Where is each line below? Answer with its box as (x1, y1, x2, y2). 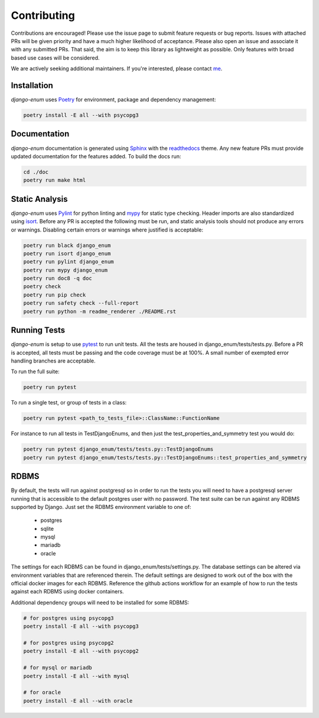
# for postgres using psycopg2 (23, 639, 115, 646)
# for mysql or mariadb (23, 664, 93, 671)
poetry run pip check (23, 291, 86, 298)
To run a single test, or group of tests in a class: (11, 399, 127, 406)
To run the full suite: (11, 368, 60, 375)
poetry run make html (23, 177, 86, 184)
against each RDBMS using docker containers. (11, 588, 124, 595)
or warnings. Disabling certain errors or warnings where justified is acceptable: (11, 226, 204, 233)
